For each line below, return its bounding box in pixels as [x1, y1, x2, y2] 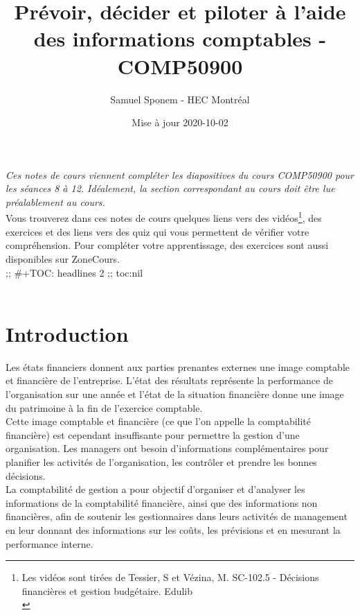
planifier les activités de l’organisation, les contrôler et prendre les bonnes [6, 454, 317, 469]
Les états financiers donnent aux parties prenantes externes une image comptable [6, 359, 350, 374]
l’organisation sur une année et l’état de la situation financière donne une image [6, 387, 344, 401]
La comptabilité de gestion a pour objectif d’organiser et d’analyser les [6, 482, 305, 496]
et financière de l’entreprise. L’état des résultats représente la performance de [6, 373, 333, 388]
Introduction [6, 319, 129, 347]
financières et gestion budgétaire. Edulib [21, 583, 193, 598]
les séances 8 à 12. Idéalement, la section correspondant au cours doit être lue [6, 181, 335, 196]
